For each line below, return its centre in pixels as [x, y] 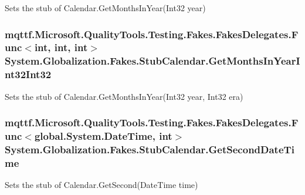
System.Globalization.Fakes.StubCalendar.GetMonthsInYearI [152, 61]
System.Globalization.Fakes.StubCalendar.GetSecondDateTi [150, 149]
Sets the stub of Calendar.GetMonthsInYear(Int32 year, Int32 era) [124, 96]
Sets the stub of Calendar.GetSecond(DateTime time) [101, 185]
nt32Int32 [28, 74]
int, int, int [61, 47]
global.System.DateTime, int [103, 136]
